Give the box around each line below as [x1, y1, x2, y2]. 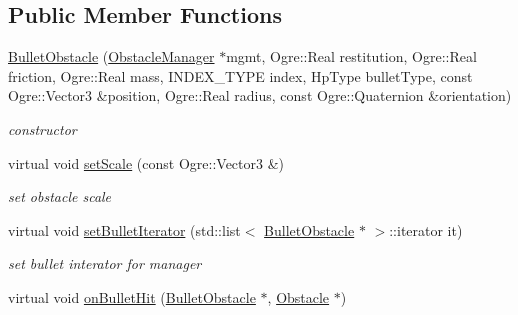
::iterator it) [389, 219, 463, 240]
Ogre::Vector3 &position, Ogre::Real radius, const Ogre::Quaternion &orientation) [8, 85, 512, 106]
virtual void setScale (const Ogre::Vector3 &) [8, 152, 285, 173]
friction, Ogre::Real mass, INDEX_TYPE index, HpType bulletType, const [8, 65, 473, 86]
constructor [8, 118, 77, 139]
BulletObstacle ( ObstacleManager [8, 46, 215, 67]
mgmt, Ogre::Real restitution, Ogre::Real [226, 46, 477, 67]
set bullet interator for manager [8, 253, 202, 274]
